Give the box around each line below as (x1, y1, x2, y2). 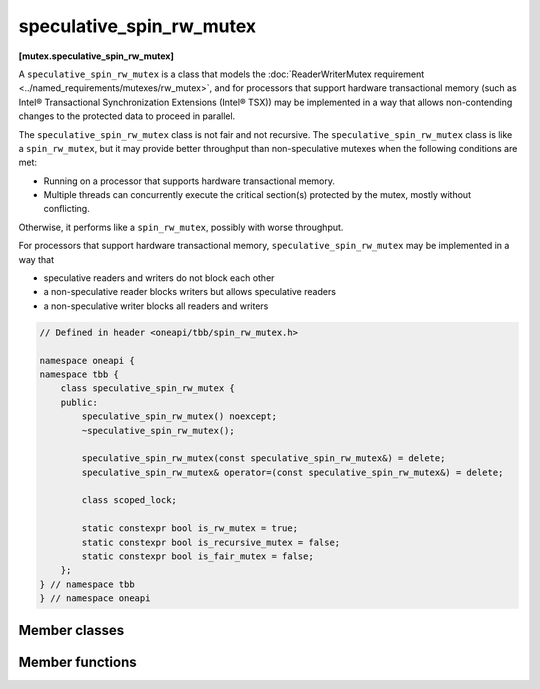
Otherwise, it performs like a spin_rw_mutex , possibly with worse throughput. (18, 221, 344, 233)
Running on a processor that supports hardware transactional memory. (43, 175, 335, 187)
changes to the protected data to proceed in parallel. (18, 110, 236, 122)
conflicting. (43, 203, 90, 215)
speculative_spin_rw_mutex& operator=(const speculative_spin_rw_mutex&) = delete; (81, 466, 504, 478)
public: (60, 396, 99, 408)
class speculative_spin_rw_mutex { (60, 383, 235, 394)
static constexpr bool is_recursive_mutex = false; (81, 536, 341, 548)
